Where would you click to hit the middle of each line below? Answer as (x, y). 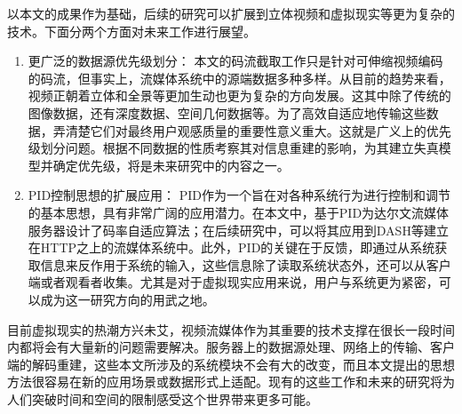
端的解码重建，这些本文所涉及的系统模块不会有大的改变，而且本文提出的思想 (231, 364)
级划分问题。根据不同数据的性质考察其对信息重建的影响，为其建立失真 (233, 148)
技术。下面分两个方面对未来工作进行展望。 (131, 31)
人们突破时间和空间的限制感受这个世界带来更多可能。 (163, 398)
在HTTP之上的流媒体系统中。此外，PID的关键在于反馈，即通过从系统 (231, 247)
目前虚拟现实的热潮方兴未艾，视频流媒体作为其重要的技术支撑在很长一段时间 (231, 329)
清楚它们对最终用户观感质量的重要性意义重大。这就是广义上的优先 (258, 130)
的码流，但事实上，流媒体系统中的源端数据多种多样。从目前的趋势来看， (239, 78)
